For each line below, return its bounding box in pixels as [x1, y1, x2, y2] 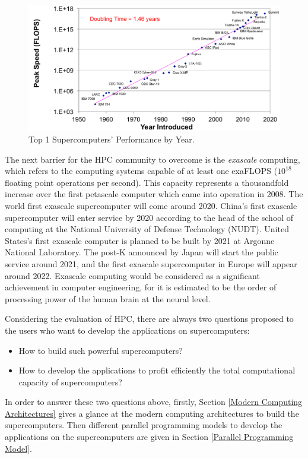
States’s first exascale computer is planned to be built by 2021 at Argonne [5, 234, 275, 246]
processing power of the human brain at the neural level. [5, 292, 211, 305]
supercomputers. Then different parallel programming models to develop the [5, 419, 282, 431]
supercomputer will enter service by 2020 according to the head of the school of [5, 211, 294, 223]
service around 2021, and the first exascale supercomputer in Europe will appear [5, 257, 297, 270]
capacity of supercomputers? [18, 375, 122, 388]
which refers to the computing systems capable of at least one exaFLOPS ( [5, 164, 278, 177]
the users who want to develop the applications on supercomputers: [5, 324, 250, 336]
